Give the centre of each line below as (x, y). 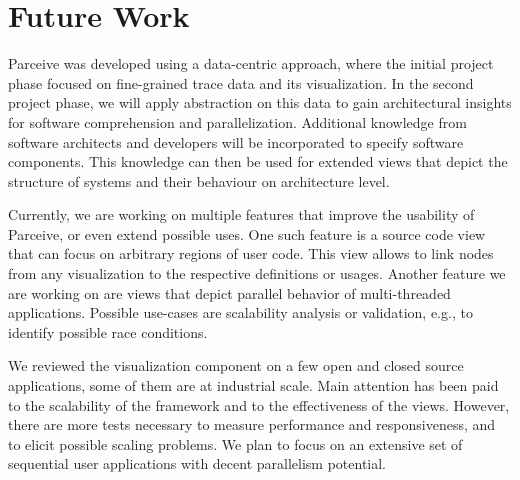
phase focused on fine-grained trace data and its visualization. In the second (241, 82)
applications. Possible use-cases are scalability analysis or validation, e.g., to (240, 312)
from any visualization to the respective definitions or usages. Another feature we (257, 273)
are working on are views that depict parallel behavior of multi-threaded (229, 292)
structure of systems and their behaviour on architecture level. (199, 180)
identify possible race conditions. (108, 331)
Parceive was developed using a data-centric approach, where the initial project (251, 63)
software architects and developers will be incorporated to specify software (236, 141)
